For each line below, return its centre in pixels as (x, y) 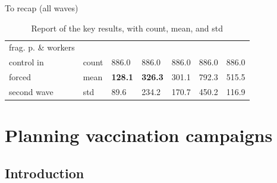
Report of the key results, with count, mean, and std (127, 28)
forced (20, 77)
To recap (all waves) (42, 8)
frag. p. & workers (42, 47)
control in (26, 62)
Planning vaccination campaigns (139, 135)
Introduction (45, 173)
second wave (31, 91)
